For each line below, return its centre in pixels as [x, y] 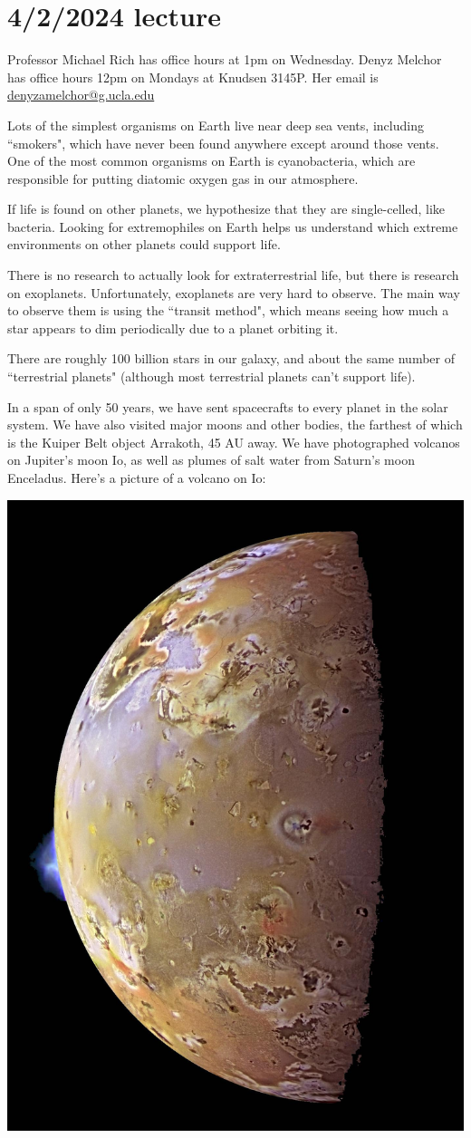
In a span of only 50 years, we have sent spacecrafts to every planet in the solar [228, 406]
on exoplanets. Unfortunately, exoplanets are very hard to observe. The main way [234, 292]
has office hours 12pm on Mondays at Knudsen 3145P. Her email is [193, 77]
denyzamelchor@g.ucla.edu [81, 95]
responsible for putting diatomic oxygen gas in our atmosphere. [183, 178]
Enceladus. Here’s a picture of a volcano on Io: [137, 477]
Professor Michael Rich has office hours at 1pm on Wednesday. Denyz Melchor [225, 59]
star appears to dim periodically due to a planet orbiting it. [173, 328]
